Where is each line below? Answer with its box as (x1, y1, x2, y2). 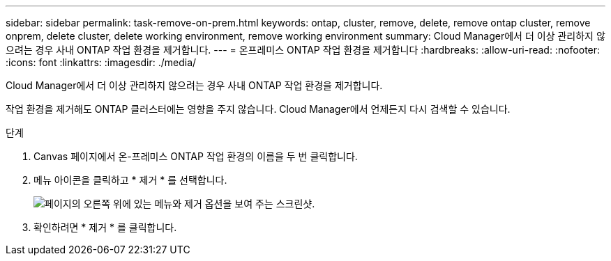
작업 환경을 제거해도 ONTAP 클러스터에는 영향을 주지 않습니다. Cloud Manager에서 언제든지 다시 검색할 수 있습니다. (6, 103, 511, 115)
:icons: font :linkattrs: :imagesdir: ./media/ (6, 56, 197, 68)
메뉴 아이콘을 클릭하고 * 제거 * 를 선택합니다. (33, 174, 227, 186)
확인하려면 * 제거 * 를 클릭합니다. (33, 221, 177, 233)
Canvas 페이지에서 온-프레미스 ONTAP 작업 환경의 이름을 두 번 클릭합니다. (33, 150, 358, 162)
